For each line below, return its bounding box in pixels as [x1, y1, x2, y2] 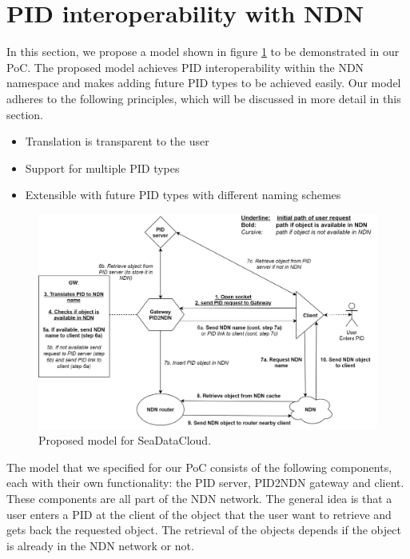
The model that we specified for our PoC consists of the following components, [6, 458, 392, 475]
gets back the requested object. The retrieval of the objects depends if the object [6, 521, 401, 538]
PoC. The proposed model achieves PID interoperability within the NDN [6, 58, 364, 75]
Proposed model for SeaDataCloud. [38, 432, 212, 449]
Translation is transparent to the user [25, 133, 209, 150]
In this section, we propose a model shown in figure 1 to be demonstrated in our [6, 43, 400, 60]
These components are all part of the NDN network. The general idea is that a [6, 489, 392, 506]
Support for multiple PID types [25, 159, 180, 176]
